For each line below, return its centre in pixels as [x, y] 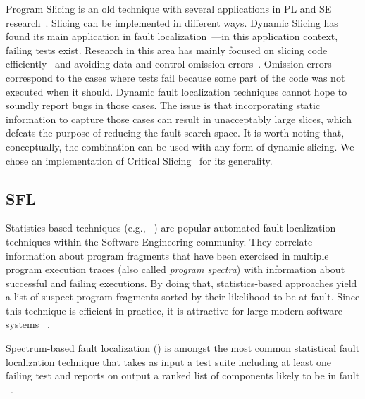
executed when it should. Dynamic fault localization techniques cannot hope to [177, 91]
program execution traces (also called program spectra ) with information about [175, 269]
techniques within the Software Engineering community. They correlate [159, 241]
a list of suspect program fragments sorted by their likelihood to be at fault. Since [183, 297]
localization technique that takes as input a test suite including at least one [168, 361]
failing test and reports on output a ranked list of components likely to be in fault [183, 375]
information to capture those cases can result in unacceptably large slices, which [179, 119]
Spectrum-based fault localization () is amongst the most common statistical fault [183, 348]
